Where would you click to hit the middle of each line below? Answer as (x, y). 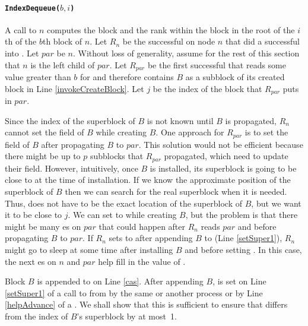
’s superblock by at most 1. (127, 316)
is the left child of (63, 64)
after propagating (73, 144)
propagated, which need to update (226, 156)
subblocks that (117, 156)
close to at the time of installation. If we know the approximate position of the (148, 180)
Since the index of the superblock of (70, 120)
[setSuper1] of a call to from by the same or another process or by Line (134, 292)
